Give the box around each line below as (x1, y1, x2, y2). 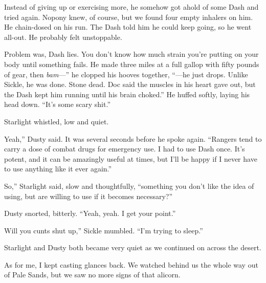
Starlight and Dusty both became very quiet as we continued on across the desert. (4, 242, 261, 253)
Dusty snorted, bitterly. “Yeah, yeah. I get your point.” (4, 208, 176, 219)
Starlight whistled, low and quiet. (4, 116, 109, 126)
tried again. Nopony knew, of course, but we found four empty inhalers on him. (4, 11, 253, 22)
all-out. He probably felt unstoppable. (4, 31, 122, 42)
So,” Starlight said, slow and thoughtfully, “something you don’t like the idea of (4, 180, 254, 191)
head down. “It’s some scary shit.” (4, 99, 110, 110)
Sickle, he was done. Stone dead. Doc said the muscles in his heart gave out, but (4, 79, 256, 90)
